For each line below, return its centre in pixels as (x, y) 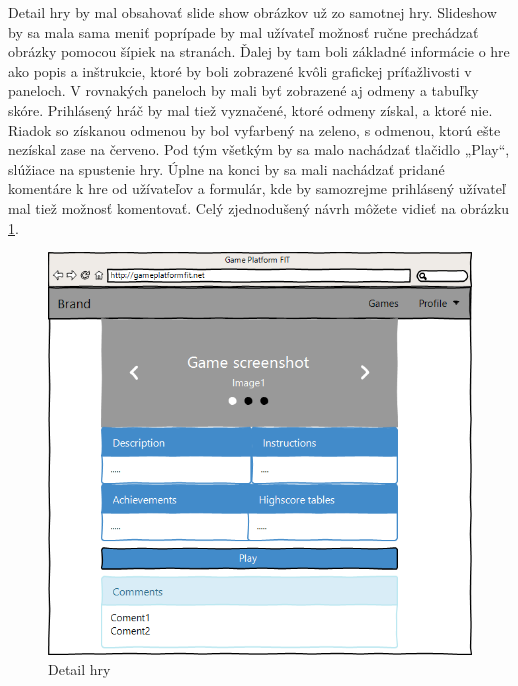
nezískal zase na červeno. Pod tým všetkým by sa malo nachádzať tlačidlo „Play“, (259, 149)
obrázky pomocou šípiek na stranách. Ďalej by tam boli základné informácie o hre (259, 51)
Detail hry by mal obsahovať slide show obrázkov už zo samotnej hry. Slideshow (252, 12)
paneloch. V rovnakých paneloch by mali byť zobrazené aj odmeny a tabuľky (243, 90)
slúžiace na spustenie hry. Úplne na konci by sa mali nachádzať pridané (226, 168)
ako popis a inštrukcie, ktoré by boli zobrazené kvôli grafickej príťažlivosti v (240, 70)
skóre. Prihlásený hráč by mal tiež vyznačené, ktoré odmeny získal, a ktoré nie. (250, 109)
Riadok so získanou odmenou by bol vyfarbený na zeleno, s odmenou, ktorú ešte (254, 129)
